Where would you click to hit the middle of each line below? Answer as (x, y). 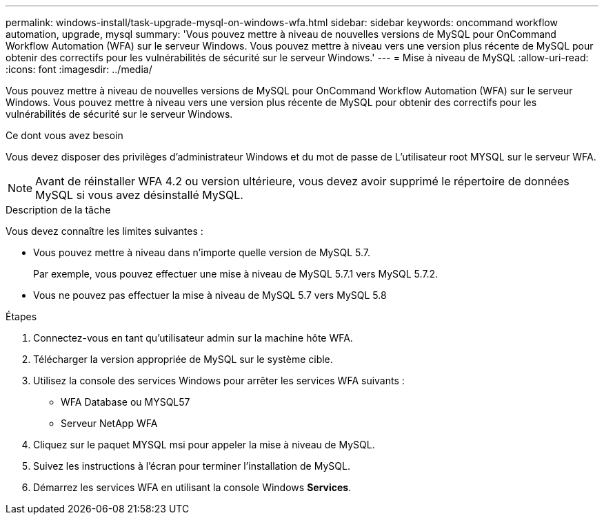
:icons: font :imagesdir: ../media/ (79, 69)
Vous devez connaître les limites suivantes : (104, 231)
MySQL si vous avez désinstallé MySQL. (139, 195)
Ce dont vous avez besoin (64, 135)
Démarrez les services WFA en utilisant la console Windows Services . (192, 487)
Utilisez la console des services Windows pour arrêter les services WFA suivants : (219, 381)
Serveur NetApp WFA (109, 423)
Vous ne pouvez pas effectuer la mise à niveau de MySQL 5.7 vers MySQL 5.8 (210, 295)
